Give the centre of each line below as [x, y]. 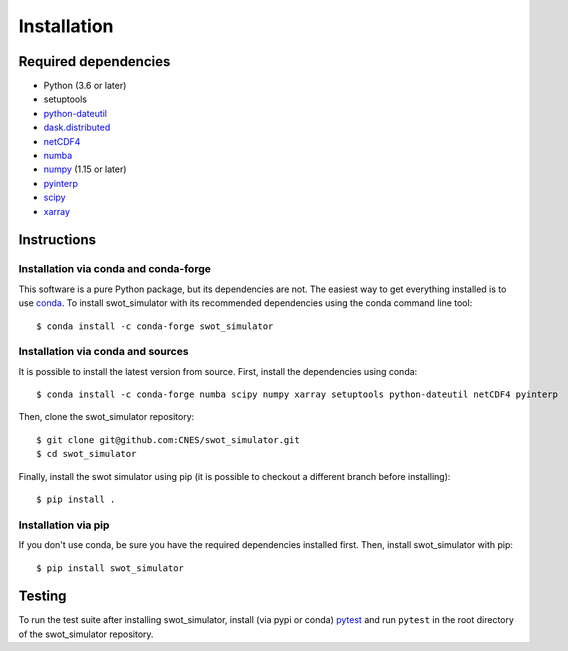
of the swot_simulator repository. [86, 634]
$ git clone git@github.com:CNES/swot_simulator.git [168, 439]
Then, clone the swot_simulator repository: [106, 417]
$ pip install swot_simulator [110, 568]
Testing [42, 596]
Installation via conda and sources [103, 352]
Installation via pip [64, 525]
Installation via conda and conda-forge [115, 269]
